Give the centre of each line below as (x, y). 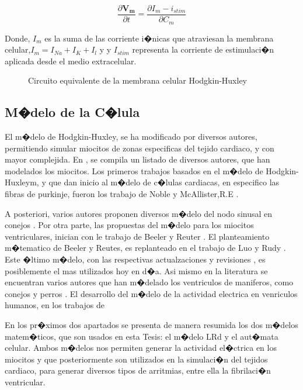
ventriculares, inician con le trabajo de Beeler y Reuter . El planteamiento (137, 236)
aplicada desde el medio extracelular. (71, 61)
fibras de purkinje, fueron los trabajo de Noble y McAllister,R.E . (122, 194)
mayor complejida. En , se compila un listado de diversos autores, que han (137, 159)
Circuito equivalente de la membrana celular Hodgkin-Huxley (138, 80)
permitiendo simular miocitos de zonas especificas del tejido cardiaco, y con (140, 148)
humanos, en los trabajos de (55, 305)
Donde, (18, 38)
